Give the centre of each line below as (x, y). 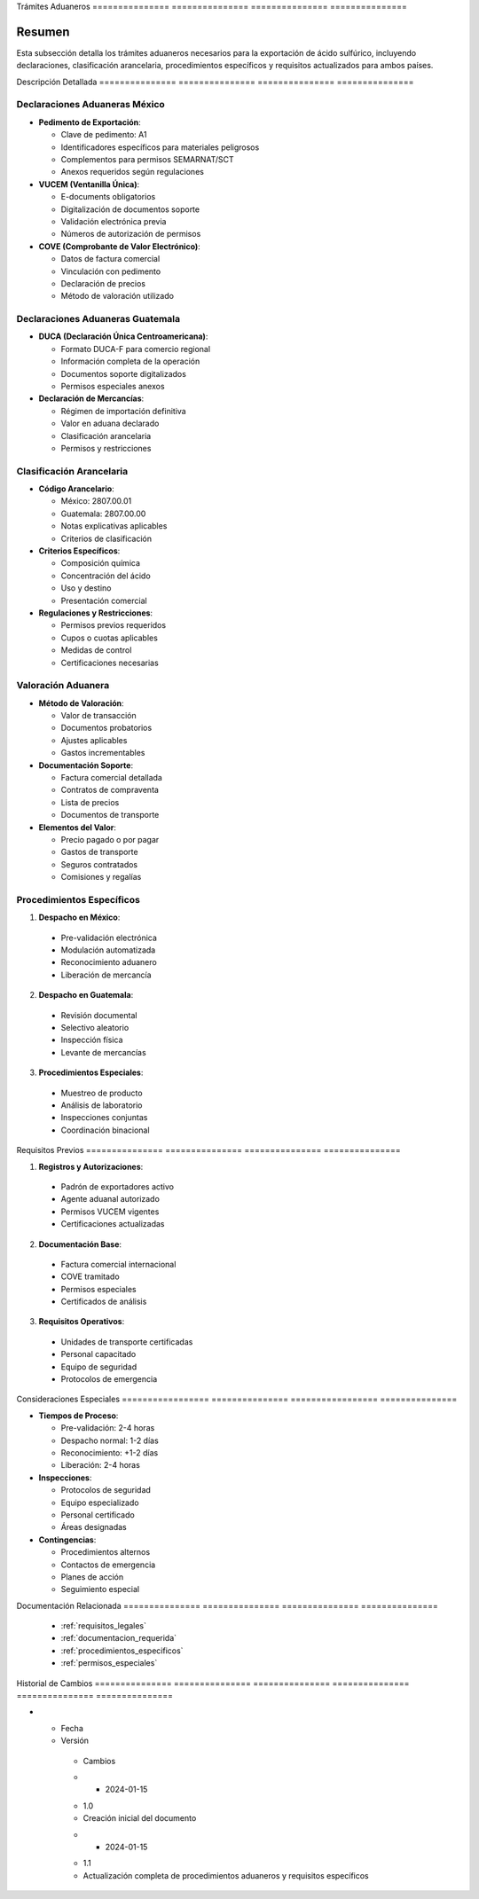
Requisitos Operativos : (82, 1322)
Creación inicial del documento (140, 1818)
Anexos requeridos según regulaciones (132, 172)
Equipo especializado (100, 1503)
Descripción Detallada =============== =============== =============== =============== (215, 82)
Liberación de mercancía (106, 975)
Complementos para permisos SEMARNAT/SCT (147, 159)
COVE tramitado (90, 1276)
